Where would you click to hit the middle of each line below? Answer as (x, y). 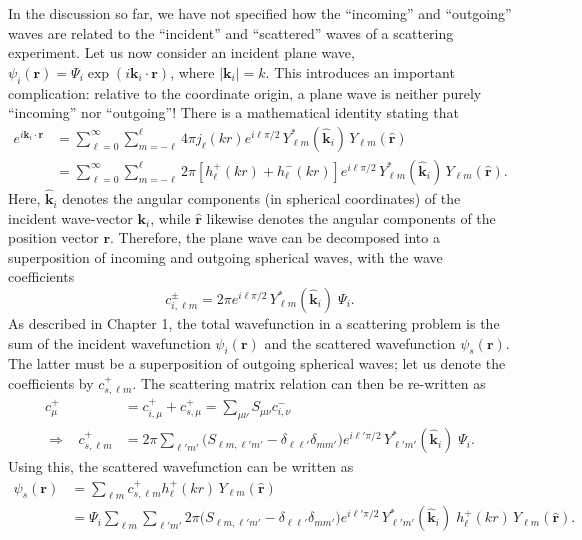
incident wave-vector (70, 217)
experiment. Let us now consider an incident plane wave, (181, 52)
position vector (53, 237)
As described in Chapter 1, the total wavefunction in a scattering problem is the (254, 323)
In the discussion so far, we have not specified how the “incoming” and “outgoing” (260, 13)
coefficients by (51, 383)
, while (170, 217)
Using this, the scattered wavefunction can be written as (181, 466)
